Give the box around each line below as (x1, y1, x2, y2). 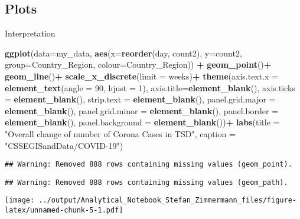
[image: (5, 196, 35, 205)
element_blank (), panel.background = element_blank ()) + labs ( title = (5, 116, 280, 128)
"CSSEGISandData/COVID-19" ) (5, 139, 123, 151)
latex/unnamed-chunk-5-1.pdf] (5, 206, 123, 215)
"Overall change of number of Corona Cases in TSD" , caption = (5, 127, 236, 140)
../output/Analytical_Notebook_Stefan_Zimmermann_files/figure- (38, 196, 296, 205)
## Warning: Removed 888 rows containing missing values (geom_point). (5, 160, 292, 169)
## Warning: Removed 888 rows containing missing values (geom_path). (5, 178, 288, 187)
